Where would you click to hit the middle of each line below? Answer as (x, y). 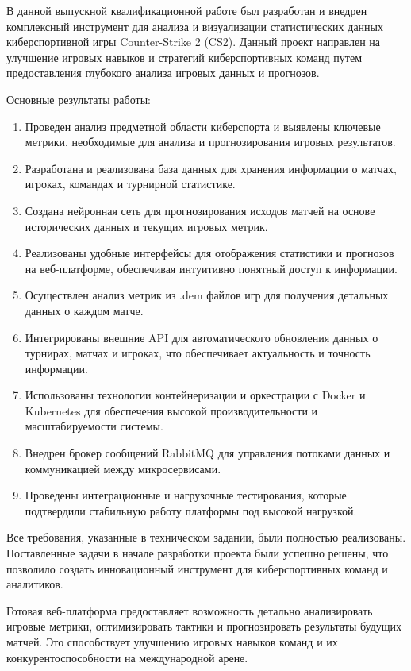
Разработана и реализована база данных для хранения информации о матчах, (211, 168)
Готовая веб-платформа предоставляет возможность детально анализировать (190, 610)
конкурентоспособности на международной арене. (127, 657)
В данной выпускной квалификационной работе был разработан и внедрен (187, 10)
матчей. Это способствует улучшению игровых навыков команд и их (172, 642)
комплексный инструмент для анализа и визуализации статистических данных (195, 26)
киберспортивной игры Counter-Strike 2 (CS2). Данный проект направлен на (194, 42)
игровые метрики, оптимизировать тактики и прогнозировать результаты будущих (204, 626)
